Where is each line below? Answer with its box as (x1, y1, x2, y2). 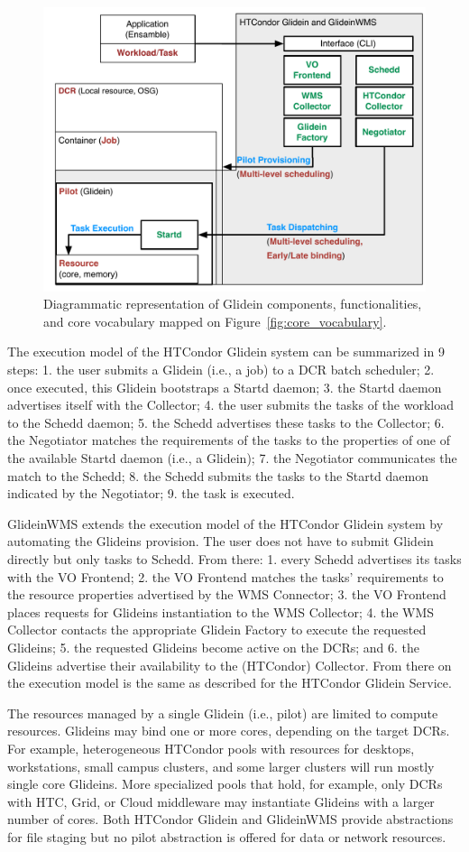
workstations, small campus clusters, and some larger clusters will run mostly (7, 756, 435, 775)
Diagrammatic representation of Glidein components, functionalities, (43, 294, 422, 313)
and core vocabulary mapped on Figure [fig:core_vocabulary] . (43, 311, 387, 330)
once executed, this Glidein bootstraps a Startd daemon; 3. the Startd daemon (7, 377, 442, 396)
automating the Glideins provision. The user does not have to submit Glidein (7, 532, 434, 551)
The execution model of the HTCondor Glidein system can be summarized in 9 (7, 342, 445, 361)
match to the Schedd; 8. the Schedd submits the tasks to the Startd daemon (7, 466, 428, 485)
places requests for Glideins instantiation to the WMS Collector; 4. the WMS (7, 602, 435, 621)
